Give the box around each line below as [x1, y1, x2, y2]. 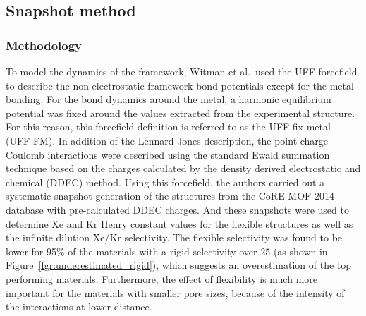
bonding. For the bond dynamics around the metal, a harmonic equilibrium [6, 92, 331, 107]
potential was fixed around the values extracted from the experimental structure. [6, 105, 355, 120]
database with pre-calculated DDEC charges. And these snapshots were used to [6, 202, 349, 217]
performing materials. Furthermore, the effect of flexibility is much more [6, 271, 318, 286]
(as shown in [273, 243, 328, 258]
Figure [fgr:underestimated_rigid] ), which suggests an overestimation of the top [6, 257, 352, 272]
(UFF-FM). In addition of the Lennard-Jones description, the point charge [6, 133, 329, 147]
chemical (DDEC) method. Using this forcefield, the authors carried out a [6, 174, 325, 189]
